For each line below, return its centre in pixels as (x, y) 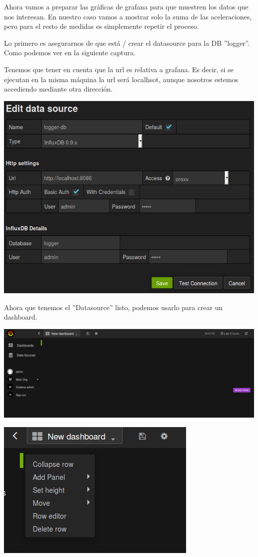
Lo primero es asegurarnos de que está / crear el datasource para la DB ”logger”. (127, 43)
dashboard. (21, 317)
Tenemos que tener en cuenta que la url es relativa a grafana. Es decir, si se (119, 69)
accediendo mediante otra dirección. (59, 89)
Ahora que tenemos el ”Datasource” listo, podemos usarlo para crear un (113, 307)
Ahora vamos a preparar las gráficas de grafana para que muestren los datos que (126, 6)
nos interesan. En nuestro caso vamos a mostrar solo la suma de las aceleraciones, (128, 16)
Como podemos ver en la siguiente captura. (70, 53)
